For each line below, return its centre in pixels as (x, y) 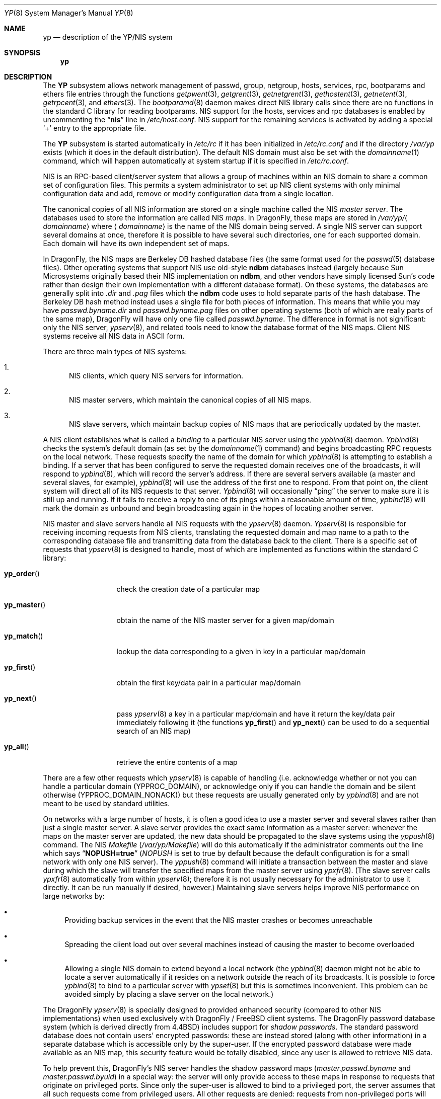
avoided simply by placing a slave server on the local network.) (169, 994)
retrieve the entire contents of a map (177, 762)
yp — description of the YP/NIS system (108, 37)
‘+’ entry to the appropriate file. (95, 128)
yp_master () (25, 605)
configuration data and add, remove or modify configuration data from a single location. (189, 193)
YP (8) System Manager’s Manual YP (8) (69, 13)
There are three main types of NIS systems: (115, 351)
